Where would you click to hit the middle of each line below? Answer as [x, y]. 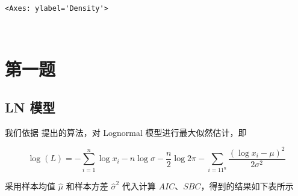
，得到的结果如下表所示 [247, 186]
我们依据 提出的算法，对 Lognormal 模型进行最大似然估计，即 [126, 132]
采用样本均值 [30, 186]
